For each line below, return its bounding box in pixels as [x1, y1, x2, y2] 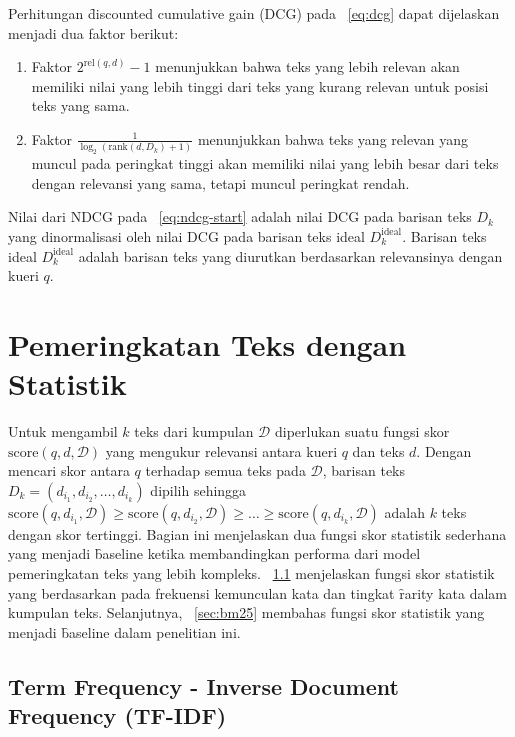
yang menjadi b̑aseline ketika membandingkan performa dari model [8, 543, 421, 564]
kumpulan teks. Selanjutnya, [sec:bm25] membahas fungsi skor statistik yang [8, 602, 485, 623]
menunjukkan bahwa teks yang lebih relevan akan [155, 56, 460, 77]
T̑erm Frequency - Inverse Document [8, 670, 399, 701]
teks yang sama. [31, 95, 130, 116]
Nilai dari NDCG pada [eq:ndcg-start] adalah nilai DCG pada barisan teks [8, 206, 472, 227]
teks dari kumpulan [134, 421, 254, 442]
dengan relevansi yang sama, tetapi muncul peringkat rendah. [31, 172, 410, 193]
